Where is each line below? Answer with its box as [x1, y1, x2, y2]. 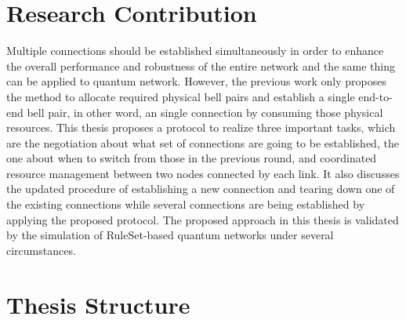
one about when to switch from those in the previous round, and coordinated [6, 150, 377, 166]
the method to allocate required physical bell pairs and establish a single [6, 88, 355, 104]
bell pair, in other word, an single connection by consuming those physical [27, 104, 383, 120]
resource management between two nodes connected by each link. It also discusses [6, 165, 400, 181]
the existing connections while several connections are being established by [6, 196, 365, 213]
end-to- [358, 88, 393, 104]
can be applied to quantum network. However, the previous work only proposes [6, 73, 386, 89]
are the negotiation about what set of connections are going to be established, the [6, 134, 399, 151]
